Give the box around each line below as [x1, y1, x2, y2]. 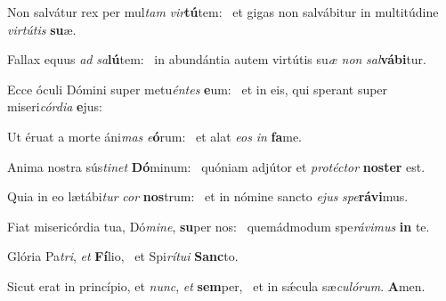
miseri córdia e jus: [7, 97, 102, 116]
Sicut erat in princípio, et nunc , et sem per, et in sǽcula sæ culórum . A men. [7, 276, 426, 295]
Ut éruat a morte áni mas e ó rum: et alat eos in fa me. [7, 126, 303, 145]
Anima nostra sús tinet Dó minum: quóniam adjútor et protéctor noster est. [7, 157, 426, 175]
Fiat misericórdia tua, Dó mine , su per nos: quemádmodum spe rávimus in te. [7, 216, 430, 235]
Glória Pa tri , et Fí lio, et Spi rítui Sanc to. [7, 247, 239, 265]
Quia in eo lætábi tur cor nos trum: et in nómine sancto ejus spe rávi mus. [7, 187, 409, 206]
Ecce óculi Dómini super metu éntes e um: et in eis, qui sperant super [7, 79, 388, 98]
